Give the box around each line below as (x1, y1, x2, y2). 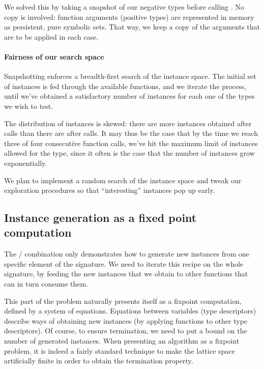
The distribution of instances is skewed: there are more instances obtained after (4, 118, 252, 128)
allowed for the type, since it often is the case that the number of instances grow (4, 148, 255, 158)
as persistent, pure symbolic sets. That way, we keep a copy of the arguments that (4, 21, 260, 32)
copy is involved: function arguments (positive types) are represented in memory (4, 11, 254, 22)
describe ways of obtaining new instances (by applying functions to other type (4, 315, 248, 326)
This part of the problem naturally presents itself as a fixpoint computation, (4, 295, 242, 306)
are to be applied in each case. (4, 31, 99, 42)
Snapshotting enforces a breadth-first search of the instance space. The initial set (4, 71, 256, 81)
